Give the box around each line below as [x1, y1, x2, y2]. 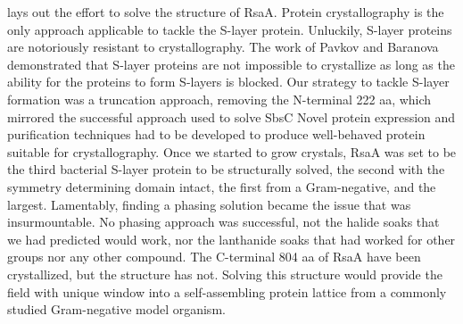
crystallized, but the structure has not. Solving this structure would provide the [7, 264, 442, 283]
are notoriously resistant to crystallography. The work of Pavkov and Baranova [7, 37, 439, 56]
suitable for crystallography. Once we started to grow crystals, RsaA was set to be [7, 142, 457, 161]
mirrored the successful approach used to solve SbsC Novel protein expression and [7, 107, 456, 126]
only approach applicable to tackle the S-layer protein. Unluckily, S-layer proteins [7, 20, 452, 38]
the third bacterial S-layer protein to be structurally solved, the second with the [7, 160, 445, 179]
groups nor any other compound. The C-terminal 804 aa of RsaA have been [7, 247, 421, 266]
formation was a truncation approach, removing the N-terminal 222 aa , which [7, 89, 432, 108]
